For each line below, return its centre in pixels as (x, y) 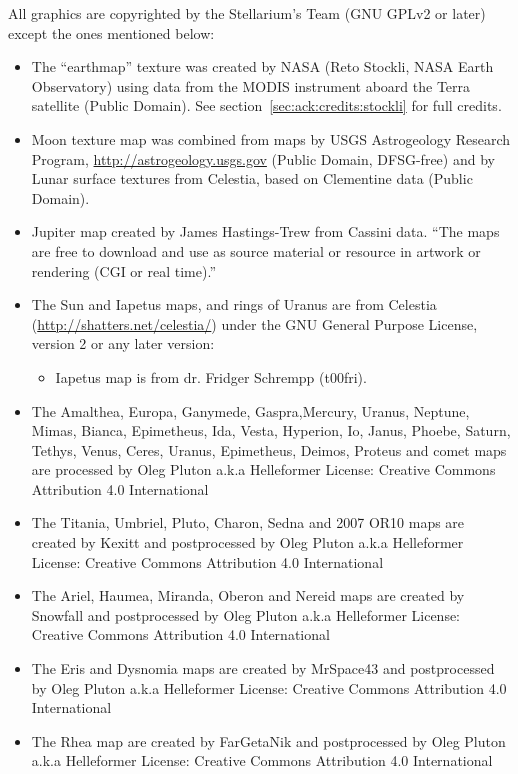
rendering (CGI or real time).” (123, 270)
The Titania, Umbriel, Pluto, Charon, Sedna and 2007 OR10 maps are (248, 522)
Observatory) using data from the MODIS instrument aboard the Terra (251, 85)
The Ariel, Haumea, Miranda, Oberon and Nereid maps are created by (248, 595)
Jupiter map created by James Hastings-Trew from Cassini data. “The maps (265, 231)
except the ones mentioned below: (111, 32)
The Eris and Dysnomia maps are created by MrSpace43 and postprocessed (263, 668)
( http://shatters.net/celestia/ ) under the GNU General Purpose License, (254, 323)
